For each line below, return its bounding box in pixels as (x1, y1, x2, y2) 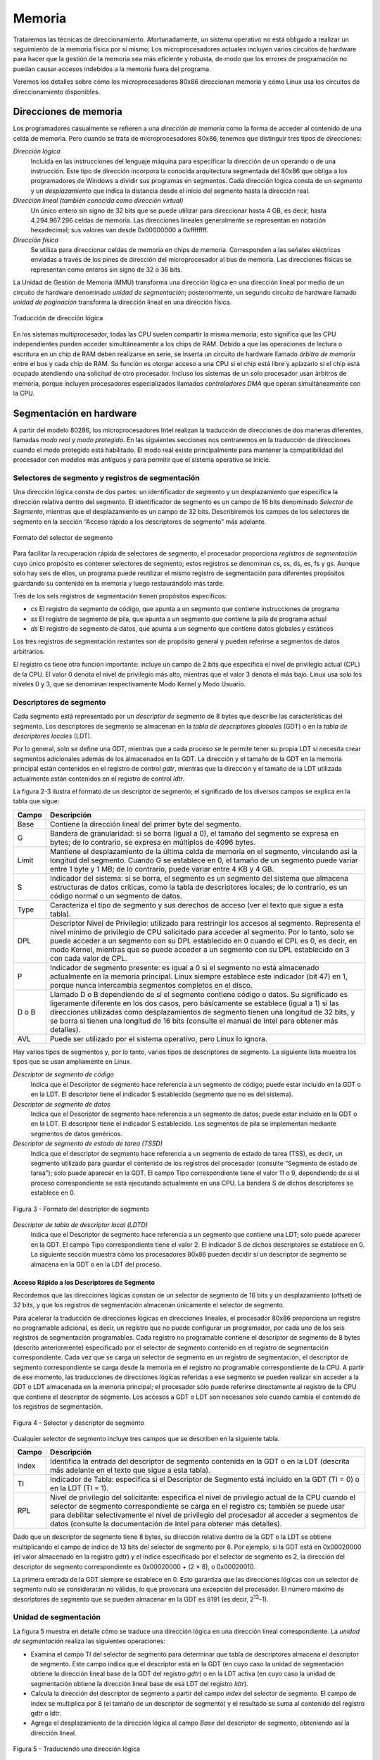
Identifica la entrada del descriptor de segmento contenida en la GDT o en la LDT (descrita (49, 1457, 350, 1466)
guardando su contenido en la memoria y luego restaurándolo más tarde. (13, 579, 224, 587)
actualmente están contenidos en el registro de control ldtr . (13, 774, 185, 783)
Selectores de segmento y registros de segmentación (13, 473, 200, 483)
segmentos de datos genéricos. (30, 1129, 123, 1138)
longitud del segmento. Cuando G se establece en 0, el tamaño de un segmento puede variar (49, 855, 358, 865)
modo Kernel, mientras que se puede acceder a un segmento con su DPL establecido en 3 (49, 944, 350, 954)
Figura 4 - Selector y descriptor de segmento (13, 1419, 144, 1427)
